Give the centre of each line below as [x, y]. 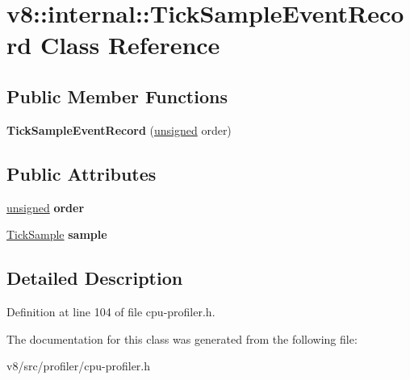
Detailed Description [95, 278]
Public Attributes [82, 173]
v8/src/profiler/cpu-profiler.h [79, 366]
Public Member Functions [117, 96]
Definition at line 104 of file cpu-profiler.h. [111, 311]
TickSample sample [57, 234]
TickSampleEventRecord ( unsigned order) [119, 129]
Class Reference [130, 45]
